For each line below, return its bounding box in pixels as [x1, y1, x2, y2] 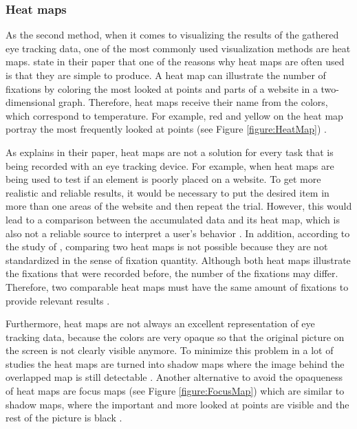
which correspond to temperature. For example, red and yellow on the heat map [6, 108, 343, 122]
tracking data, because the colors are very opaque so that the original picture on [6, 329, 345, 344]
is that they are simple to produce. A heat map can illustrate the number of [6, 68, 326, 82]
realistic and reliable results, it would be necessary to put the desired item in [6, 185, 329, 199]
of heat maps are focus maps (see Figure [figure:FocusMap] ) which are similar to [6, 384, 345, 398]
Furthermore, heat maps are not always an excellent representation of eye [6, 316, 315, 331]
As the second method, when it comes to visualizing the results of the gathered [6, 27, 339, 42]
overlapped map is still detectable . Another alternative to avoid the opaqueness [6, 370, 343, 384]
